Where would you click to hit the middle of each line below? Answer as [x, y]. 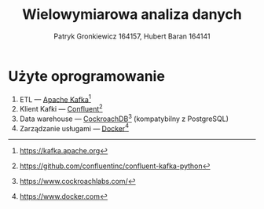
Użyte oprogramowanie [86, 76]
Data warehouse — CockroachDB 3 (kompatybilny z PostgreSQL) [124, 118]
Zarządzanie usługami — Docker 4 [74, 127]
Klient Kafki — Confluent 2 [61, 108]
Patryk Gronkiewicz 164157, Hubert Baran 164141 [132, 36]
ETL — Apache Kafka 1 [55, 98]
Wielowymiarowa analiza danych [132, 15]
